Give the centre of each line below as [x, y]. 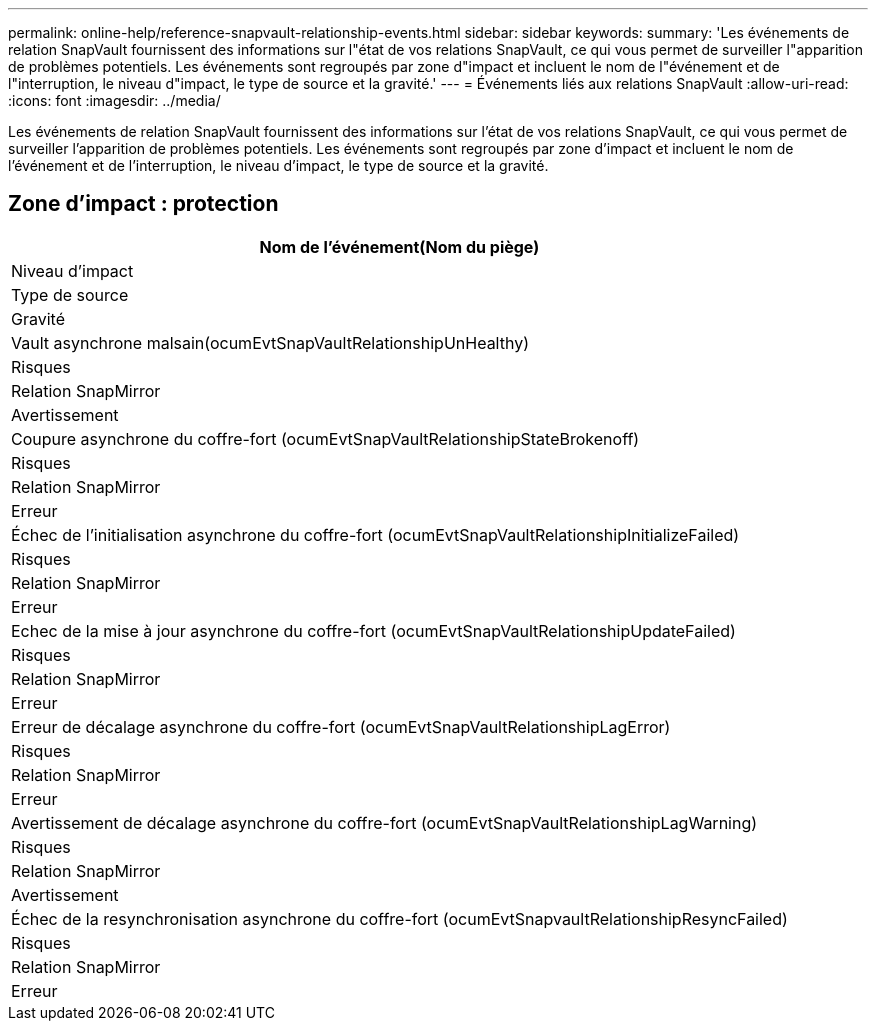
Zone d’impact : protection [143, 204]
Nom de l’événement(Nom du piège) [399, 246]
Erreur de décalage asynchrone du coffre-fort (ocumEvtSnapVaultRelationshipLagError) [341, 726]
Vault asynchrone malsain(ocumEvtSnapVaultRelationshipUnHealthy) [270, 342]
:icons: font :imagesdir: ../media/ [114, 100]
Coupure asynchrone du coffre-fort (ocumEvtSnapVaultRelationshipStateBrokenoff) [325, 438]
